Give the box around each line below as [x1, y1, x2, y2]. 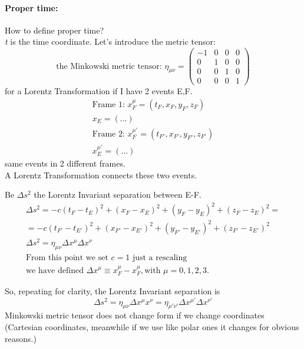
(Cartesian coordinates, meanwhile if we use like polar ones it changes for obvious [5, 321, 299, 333]
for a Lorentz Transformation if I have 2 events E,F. [5, 85, 193, 97]
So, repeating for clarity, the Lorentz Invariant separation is [5, 284, 220, 297]
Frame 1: [92, 100, 125, 109]
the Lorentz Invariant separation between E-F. [34, 188, 201, 201]
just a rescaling [132, 253, 187, 262]
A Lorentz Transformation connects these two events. [5, 168, 197, 181]
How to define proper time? [5, 24, 104, 36]
